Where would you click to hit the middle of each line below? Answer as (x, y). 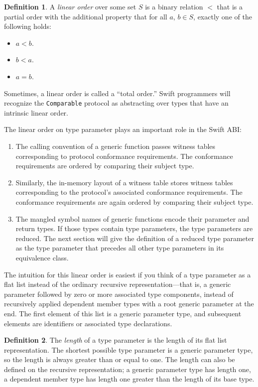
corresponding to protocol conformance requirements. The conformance (124, 156)
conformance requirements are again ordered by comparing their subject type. (134, 201)
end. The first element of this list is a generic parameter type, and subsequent (123, 313)
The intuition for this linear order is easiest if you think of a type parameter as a (128, 274)
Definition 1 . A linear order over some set (70, 6)
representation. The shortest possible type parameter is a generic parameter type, (129, 349)
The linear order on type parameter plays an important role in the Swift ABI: (123, 129)
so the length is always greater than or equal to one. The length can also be (120, 359)
